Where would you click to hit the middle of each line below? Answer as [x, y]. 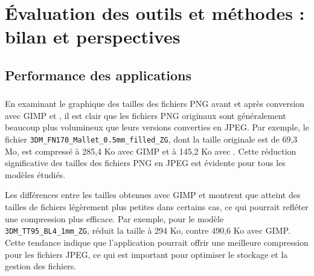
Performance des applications [98, 75]
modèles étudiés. [35, 174]
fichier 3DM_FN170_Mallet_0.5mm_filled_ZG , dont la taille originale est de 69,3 [151, 139]
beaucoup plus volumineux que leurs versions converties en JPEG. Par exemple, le [157, 127]
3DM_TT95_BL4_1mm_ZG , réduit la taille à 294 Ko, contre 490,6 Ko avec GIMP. [148, 230]
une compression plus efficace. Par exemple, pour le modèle [114, 218]
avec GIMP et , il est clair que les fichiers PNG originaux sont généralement [146, 115]
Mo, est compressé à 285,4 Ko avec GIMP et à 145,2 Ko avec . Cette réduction [151, 151]
